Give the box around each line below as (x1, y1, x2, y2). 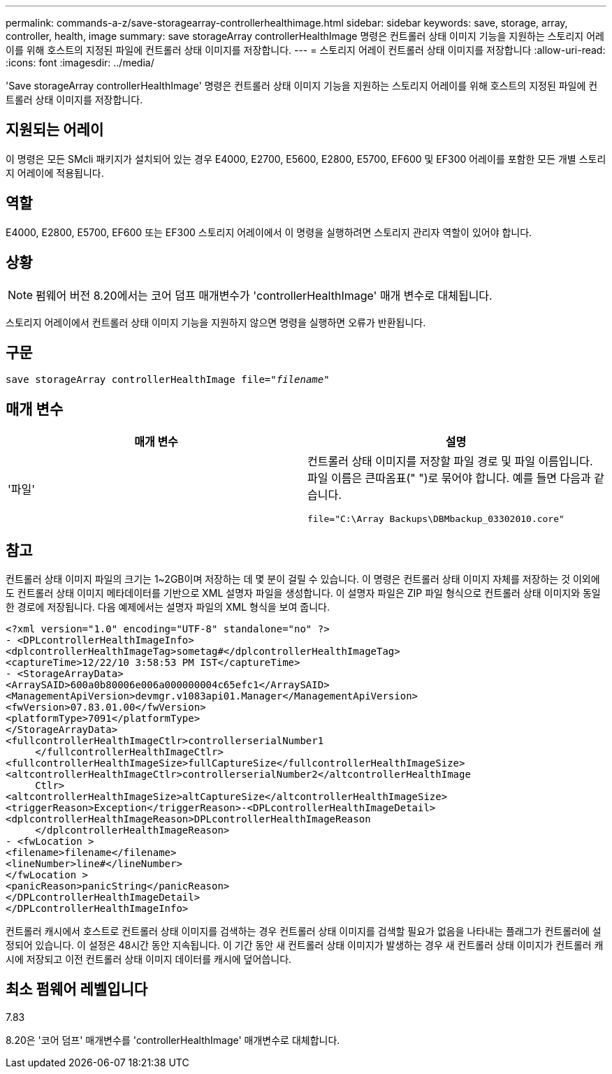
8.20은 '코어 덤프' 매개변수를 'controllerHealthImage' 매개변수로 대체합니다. (6, 1033, 340, 1046)
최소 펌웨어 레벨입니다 (6, 980, 148, 999)
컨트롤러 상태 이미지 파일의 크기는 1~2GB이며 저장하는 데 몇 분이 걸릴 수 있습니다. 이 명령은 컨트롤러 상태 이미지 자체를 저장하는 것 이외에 (6, 573, 600, 586)
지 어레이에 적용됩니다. (6, 166, 104, 179)
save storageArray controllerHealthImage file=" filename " (6, 374, 330, 386)
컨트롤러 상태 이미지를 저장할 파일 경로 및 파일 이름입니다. (307, 454, 593, 469)
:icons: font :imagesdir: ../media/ (6, 57, 154, 68)
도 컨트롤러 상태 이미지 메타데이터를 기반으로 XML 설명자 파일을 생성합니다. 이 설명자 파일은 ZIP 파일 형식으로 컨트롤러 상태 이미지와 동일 (6, 587, 601, 600)
